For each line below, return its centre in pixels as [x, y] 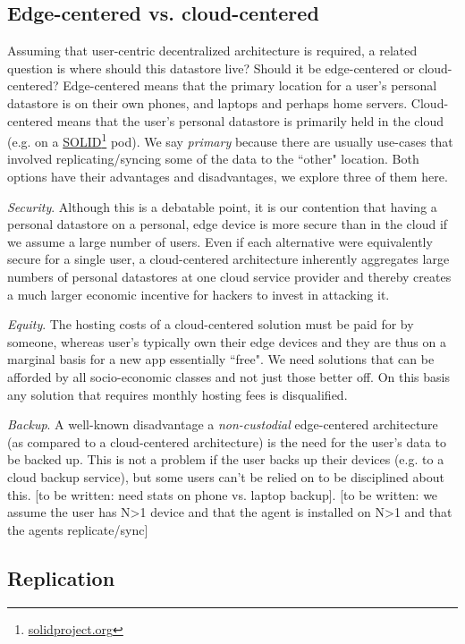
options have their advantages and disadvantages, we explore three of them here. [228, 177]
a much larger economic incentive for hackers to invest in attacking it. [199, 294]
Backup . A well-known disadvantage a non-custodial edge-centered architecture [223, 424]
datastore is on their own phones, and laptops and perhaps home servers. [207, 102]
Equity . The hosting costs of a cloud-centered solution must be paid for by [211, 324]
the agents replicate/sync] [78, 529]
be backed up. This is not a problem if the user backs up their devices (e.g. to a [226, 459]
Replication [61, 577]
